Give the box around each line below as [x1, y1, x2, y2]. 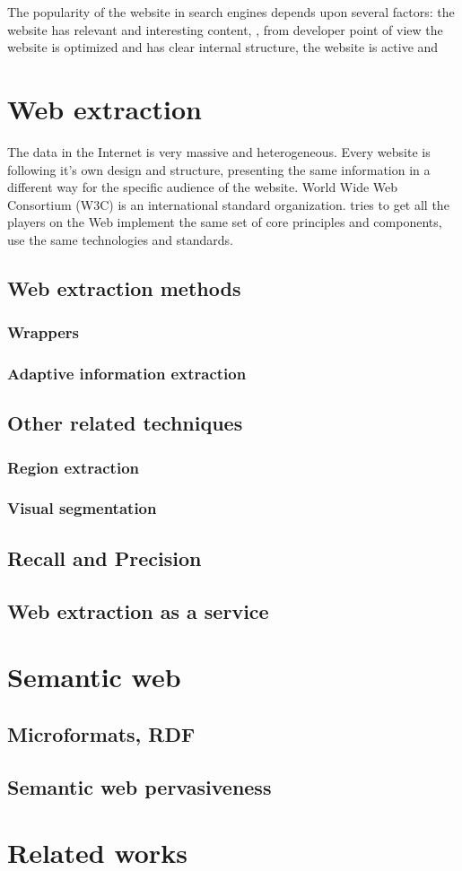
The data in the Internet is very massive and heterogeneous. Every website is [7, 142, 431, 161]
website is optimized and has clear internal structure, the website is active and [7, 38, 439, 57]
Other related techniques [7, 409, 243, 437]
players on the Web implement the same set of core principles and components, [7, 213, 442, 231]
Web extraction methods [7, 274, 241, 301]
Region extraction [7, 456, 140, 478]
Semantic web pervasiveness [7, 772, 272, 800]
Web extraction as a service [7, 597, 269, 624]
